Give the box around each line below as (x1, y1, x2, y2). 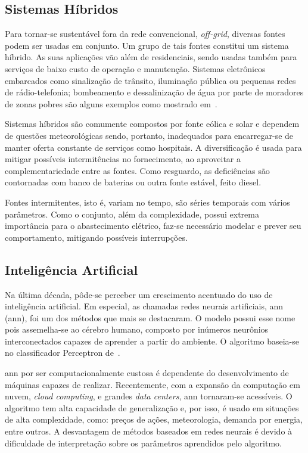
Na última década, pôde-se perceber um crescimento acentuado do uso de (5, 288, 273, 300)
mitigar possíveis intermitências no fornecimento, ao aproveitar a (5, 153, 241, 165)
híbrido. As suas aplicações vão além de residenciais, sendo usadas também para (5, 51, 297, 63)
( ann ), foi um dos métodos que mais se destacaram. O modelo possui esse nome (5, 311, 295, 324)
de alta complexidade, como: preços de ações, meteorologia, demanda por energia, (5, 413, 303, 426)
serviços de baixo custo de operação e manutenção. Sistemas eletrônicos (5, 62, 266, 75)
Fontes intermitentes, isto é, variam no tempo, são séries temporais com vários (5, 196, 290, 208)
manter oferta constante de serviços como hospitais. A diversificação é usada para (5, 141, 302, 153)
